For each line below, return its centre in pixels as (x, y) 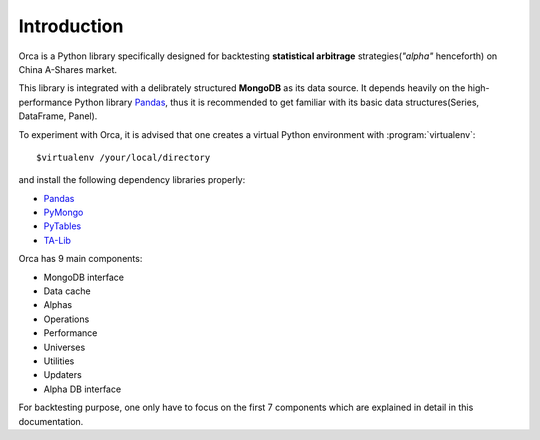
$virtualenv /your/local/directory (123, 157)
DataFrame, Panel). (58, 116)
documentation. (51, 421)
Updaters (62, 375)
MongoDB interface (84, 277)
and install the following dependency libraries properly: (132, 180)
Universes (64, 347)
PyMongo (63, 212)
